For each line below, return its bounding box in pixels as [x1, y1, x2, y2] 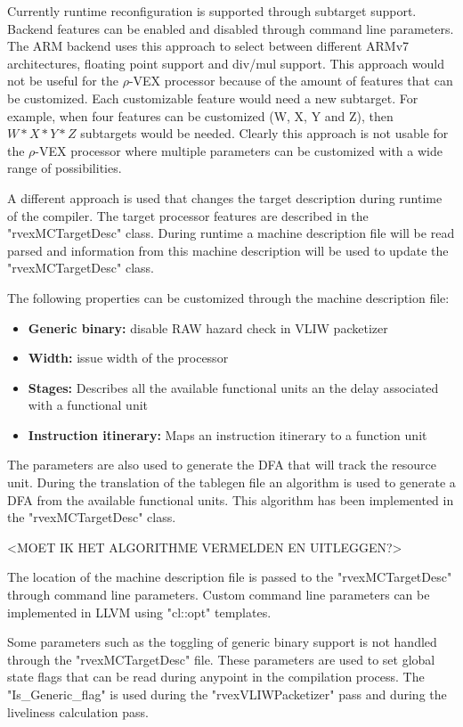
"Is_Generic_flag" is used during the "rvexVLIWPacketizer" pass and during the [7, 685, 447, 703]
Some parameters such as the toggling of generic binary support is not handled [7, 633, 437, 651]
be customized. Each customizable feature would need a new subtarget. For [7, 88, 418, 107]
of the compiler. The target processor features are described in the [7, 206, 369, 225]
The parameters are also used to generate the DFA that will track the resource [7, 455, 436, 474]
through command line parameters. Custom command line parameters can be [7, 585, 430, 604]
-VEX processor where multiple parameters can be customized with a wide [35, 141, 443, 159]
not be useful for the [7, 71, 118, 90]
